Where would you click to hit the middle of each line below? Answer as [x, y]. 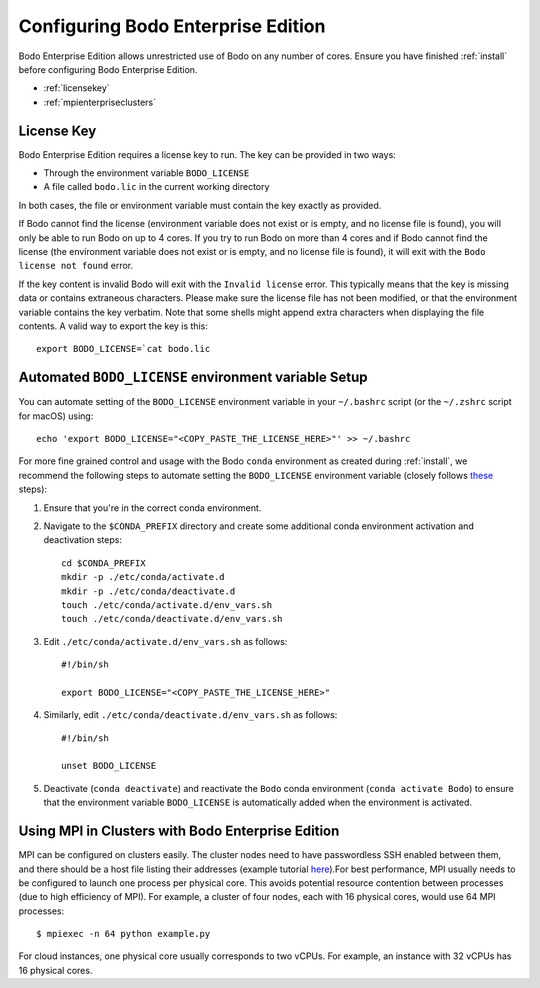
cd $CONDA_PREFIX [103, 563]
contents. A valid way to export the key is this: [113, 326]
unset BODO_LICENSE [109, 766]
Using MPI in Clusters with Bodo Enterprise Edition [179, 831]
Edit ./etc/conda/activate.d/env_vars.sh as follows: [165, 641]
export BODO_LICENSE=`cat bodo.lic [123, 349]
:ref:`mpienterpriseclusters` [100, 102]
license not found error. [76, 266]
